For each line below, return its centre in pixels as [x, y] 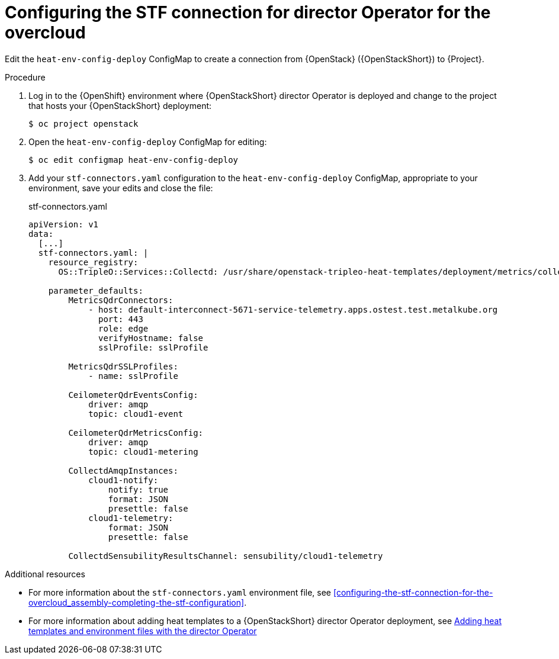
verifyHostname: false [151, 338]
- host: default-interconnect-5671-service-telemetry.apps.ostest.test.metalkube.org [293, 309]
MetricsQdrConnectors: [121, 300]
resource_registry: [93, 262]
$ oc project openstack [83, 123]
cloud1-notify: [123, 480]
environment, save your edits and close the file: [121, 188]
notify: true [138, 489]
